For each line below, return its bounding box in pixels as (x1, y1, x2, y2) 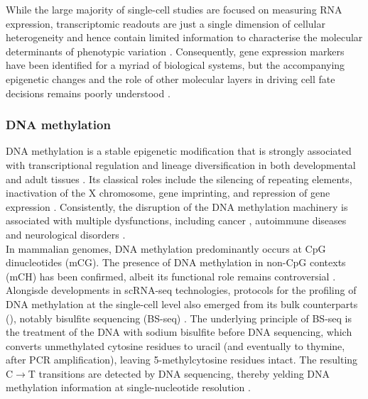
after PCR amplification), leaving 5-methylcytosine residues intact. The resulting (6, 352, 358, 367)
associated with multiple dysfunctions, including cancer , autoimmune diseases (6, 213, 347, 228)
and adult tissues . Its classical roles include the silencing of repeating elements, (6, 171, 352, 186)
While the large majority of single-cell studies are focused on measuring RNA (6, 2, 342, 16)
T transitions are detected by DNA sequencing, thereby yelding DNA (28, 366, 330, 381)
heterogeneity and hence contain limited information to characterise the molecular (6, 30, 363, 45)
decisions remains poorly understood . (6, 85, 171, 100)
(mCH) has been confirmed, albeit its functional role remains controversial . (6, 268, 336, 283)
